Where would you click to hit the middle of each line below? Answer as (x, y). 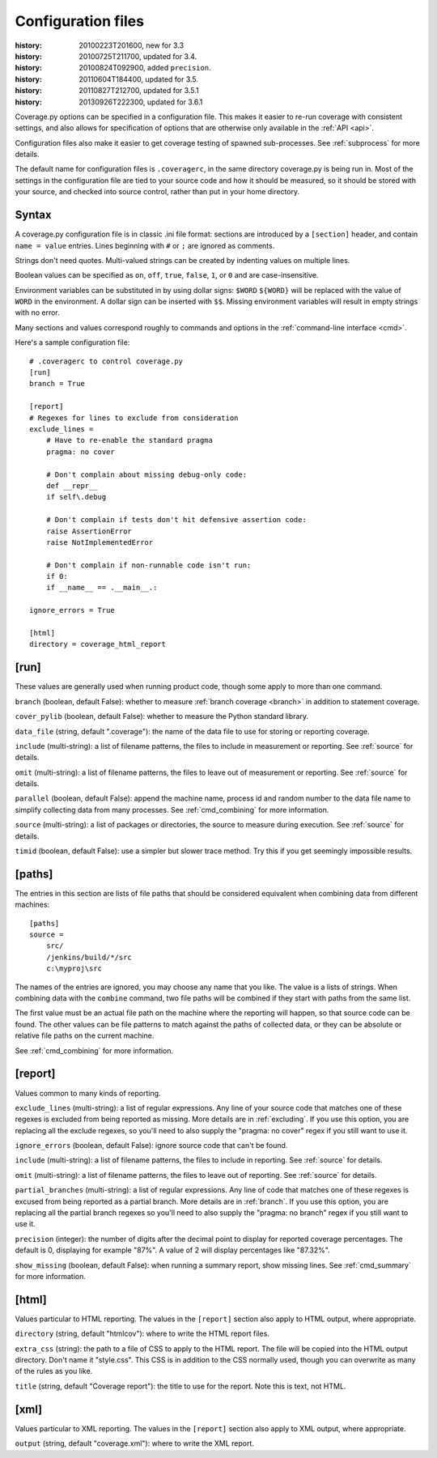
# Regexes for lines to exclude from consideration (134, 418)
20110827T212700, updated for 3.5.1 (139, 91)
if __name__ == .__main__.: (102, 588)
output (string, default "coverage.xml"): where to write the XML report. (135, 1443)
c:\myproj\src (74, 969)
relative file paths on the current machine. (85, 1035)
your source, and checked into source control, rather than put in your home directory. (157, 192)
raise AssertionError (89, 531)
